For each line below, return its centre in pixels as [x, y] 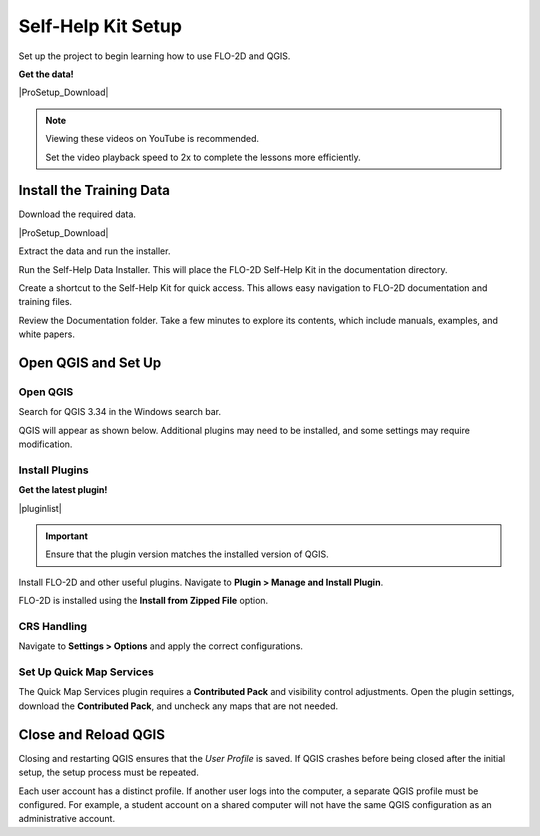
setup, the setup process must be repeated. [108, 772]
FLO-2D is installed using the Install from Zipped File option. [143, 601]
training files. [45, 302]
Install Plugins [53, 470]
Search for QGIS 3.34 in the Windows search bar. [120, 412]
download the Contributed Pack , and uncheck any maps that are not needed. [178, 706]
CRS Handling [53, 626]
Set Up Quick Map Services [86, 672]
